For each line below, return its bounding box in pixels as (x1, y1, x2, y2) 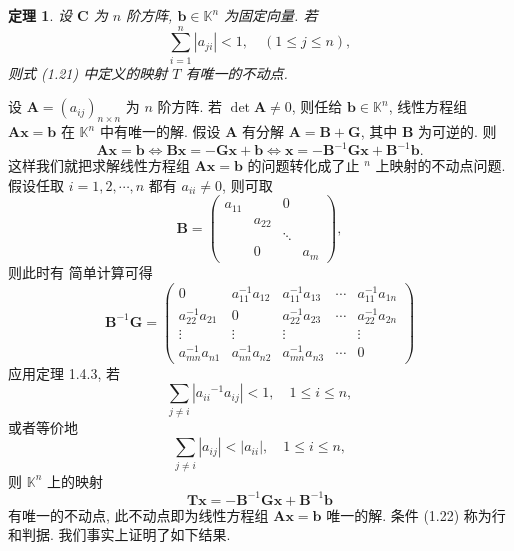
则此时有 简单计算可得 (8, 261, 153, 282)
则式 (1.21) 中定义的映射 (8, 62, 168, 83)
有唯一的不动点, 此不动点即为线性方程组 (8, 504, 269, 525)
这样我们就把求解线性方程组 (8, 155, 190, 176)
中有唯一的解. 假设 (99, 121, 221, 142)
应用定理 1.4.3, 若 (8, 362, 120, 383)
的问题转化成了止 (247, 155, 360, 176)
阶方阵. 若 (157, 96, 223, 117)
